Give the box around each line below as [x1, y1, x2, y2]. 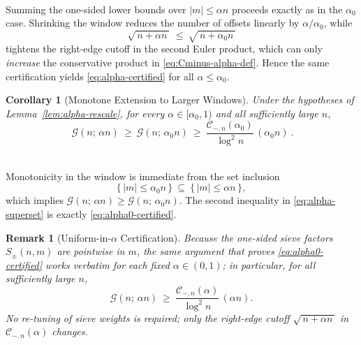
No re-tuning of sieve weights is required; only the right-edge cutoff [6, 310, 290, 325]
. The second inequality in [179, 193, 290, 207]
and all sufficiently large [215, 105, 318, 120]
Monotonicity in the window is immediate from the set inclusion [6, 168, 280, 183]
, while [323, 15, 353, 30]
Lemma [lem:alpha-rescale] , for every [6, 105, 165, 120]
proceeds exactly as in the [231, 1, 343, 16]
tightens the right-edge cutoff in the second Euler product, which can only [6, 41, 323, 56]
